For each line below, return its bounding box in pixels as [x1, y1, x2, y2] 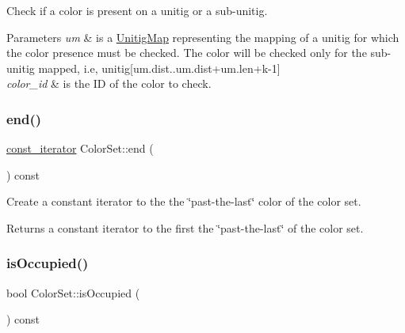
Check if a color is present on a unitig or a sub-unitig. [6, 2, 268, 18]
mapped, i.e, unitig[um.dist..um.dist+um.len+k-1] [38, 59, 281, 76]
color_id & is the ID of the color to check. [6, 75, 212, 92]
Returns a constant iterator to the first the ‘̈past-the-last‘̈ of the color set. [6, 219, 364, 236]
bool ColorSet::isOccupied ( [6, 284, 140, 301]
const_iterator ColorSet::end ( [6, 140, 154, 157]
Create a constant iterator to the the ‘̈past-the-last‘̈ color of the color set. [6, 193, 361, 210]
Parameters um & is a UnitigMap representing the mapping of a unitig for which [6, 28, 399, 45]
